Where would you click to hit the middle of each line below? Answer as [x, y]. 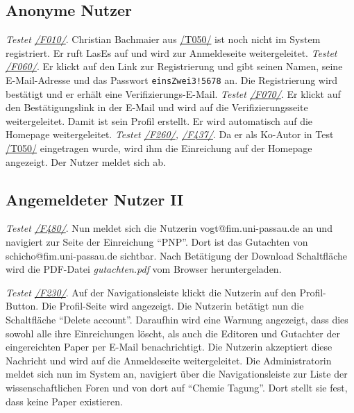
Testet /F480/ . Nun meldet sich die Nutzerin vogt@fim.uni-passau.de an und [169, 228]
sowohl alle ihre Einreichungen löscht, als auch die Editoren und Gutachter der [173, 333]
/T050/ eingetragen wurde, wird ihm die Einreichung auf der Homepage [159, 148]
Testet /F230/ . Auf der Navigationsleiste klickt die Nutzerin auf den [151, 292]
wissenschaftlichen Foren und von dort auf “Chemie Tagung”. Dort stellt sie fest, [177, 387]
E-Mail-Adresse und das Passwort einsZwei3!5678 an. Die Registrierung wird [172, 79]
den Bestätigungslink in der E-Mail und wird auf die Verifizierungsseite [157, 107]
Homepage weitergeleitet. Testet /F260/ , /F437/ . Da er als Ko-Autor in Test [170, 134]
